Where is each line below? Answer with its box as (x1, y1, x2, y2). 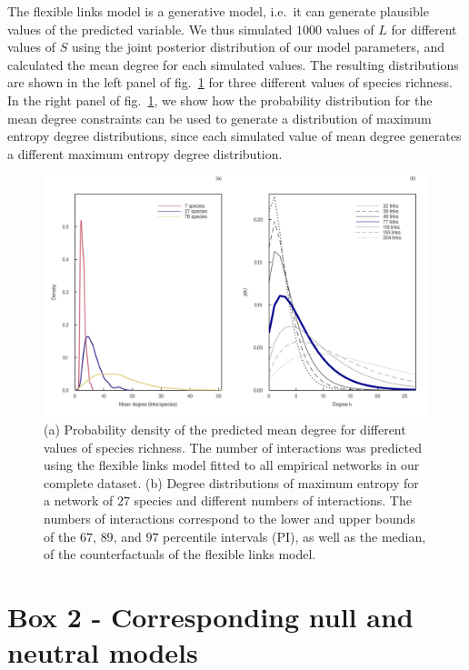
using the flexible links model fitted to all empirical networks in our (44, 455, 420, 475)
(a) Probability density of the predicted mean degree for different (44, 419, 406, 438)
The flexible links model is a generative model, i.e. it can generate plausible (7, 2, 429, 20)
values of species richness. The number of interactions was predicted (44, 437, 422, 456)
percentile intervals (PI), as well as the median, (163, 526, 426, 545)
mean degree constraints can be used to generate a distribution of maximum (7, 108, 432, 127)
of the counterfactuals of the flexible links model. (44, 545, 316, 564)
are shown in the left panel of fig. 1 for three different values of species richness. (7, 73, 453, 92)
